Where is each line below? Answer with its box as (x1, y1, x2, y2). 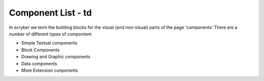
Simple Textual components (21, 40, 78, 46)
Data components (21, 61, 57, 66)
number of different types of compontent (9, 31, 92, 37)
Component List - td (9, 7, 92, 18)
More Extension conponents (21, 67, 78, 73)
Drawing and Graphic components (21, 54, 90, 60)
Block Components (21, 47, 60, 53)
